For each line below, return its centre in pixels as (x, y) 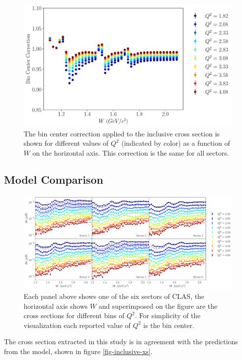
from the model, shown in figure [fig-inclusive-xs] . (78, 351)
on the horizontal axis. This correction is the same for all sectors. (131, 153)
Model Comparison (54, 180)
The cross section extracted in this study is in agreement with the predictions (121, 342)
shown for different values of (66, 143)
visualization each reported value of (77, 325)
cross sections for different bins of (74, 315)
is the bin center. (169, 325)
